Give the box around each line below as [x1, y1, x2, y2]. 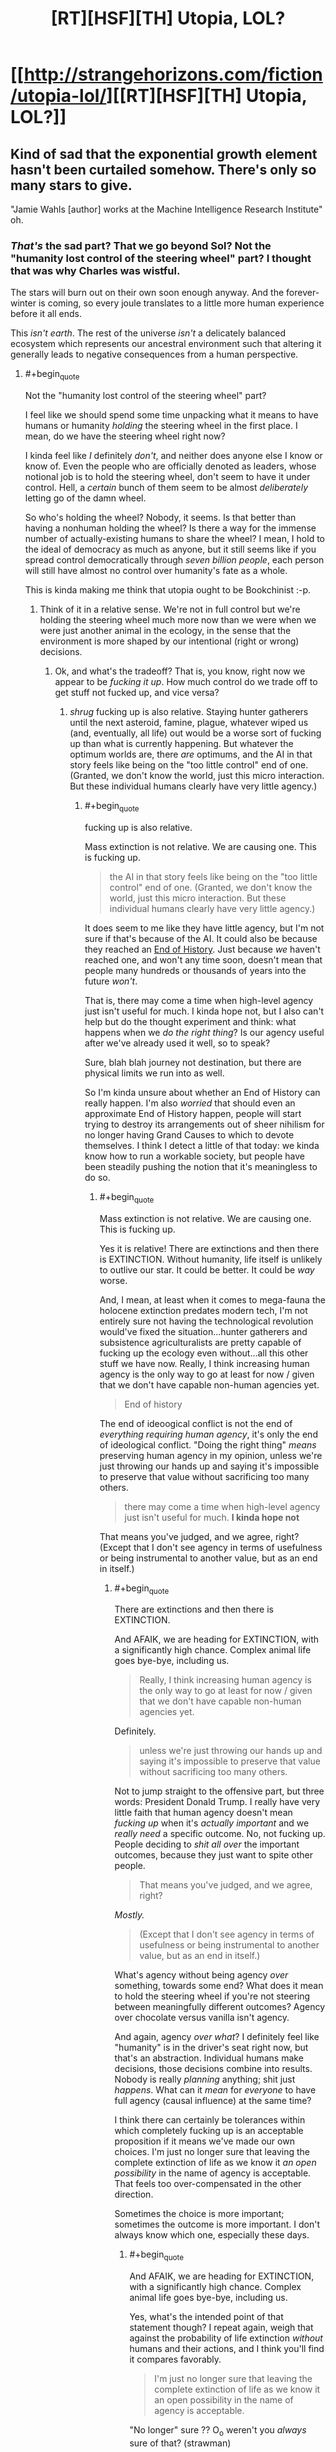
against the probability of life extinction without [129, 2332, 323, 2344]
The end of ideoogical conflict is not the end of [99, 1417, 293, 1429]
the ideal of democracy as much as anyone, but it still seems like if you [24, 543, 317, 556]
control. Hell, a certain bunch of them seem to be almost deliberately [24, 482, 308, 494]
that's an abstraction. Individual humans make [114, 2052, 304, 2064]
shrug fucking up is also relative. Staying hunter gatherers [69, 706, 309, 718]
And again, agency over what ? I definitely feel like [114, 2031, 320, 2043]
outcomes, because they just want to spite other [114, 1849, 313, 1861]
